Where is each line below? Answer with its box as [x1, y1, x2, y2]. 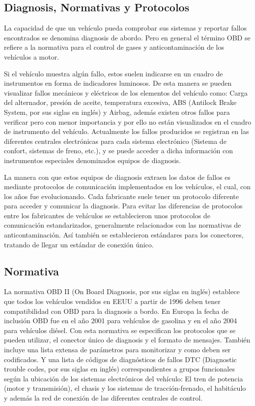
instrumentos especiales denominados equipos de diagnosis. [4, 155, 181, 165]
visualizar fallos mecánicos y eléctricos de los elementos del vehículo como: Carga [4, 87, 248, 98]
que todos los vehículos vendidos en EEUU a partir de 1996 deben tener [4, 296, 221, 306]
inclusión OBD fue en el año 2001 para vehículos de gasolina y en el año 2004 [4, 315, 237, 326]
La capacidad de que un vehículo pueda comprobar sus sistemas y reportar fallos [4, 23, 247, 33]
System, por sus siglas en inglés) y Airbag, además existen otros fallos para [4, 106, 230, 117]
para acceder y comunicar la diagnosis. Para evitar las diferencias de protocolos [4, 201, 243, 211]
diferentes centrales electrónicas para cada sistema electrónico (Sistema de [4, 135, 227, 146]
